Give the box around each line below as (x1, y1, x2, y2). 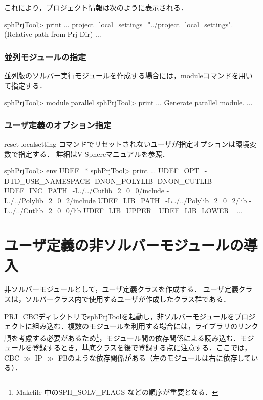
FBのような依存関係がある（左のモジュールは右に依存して (58, 352, 251, 363)
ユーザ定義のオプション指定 (4, 118, 112, 131)
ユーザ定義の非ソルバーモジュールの (4, 235, 244, 255)
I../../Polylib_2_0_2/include (4, 195, 96, 205)
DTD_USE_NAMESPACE (4, 175, 90, 186)
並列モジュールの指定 (4, 50, 86, 63)
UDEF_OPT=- (158, 165, 207, 176)
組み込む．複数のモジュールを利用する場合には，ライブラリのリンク (32, 321, 259, 331)
